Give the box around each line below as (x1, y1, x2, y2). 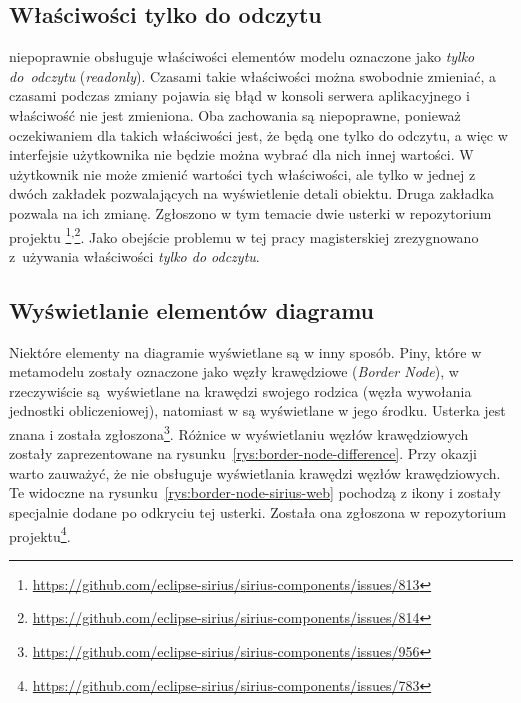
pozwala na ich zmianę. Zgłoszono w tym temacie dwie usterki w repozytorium (9, 202, 492, 223)
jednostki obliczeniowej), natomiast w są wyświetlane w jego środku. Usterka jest (9, 400, 506, 421)
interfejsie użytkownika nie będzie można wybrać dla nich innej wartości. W (9, 144, 474, 165)
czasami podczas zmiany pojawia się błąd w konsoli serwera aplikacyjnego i (9, 85, 470, 106)
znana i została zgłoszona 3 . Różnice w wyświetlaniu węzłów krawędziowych (9, 420, 469, 444)
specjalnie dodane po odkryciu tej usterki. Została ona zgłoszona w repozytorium (9, 502, 507, 522)
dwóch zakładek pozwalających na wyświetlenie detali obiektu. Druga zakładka (9, 183, 494, 204)
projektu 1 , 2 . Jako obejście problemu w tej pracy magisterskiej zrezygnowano (9, 223, 479, 247)
